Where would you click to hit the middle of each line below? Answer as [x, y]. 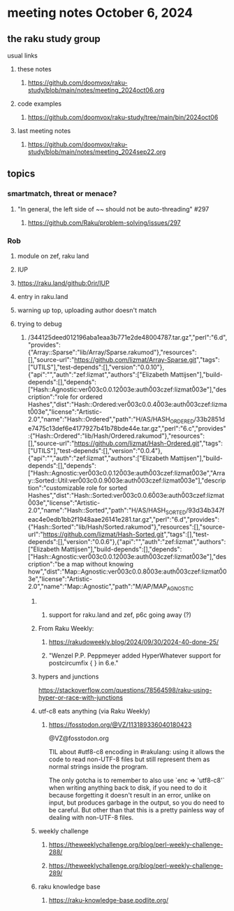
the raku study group [54, 39]
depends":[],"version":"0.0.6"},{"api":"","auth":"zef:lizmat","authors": [127, 541]
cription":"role [48, 396]
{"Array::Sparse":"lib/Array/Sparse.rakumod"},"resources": [112, 352]
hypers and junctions [68, 676]
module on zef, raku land [53, 256]
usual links [23, 55]
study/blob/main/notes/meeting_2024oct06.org [96, 90]
